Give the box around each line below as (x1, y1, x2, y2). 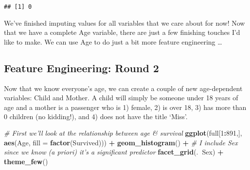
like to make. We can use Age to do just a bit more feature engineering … (4, 36, 222, 46)
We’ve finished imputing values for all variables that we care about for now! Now (4, 17, 245, 28)
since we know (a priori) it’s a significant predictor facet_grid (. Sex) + (4, 147, 224, 157)
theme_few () (4, 156, 48, 166)
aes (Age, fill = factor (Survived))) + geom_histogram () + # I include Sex (4, 137, 238, 147)
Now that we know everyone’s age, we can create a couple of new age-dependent (4, 83, 243, 93)
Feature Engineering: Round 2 (4, 60, 159, 75)
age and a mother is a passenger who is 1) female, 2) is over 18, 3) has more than (4, 102, 247, 112)
